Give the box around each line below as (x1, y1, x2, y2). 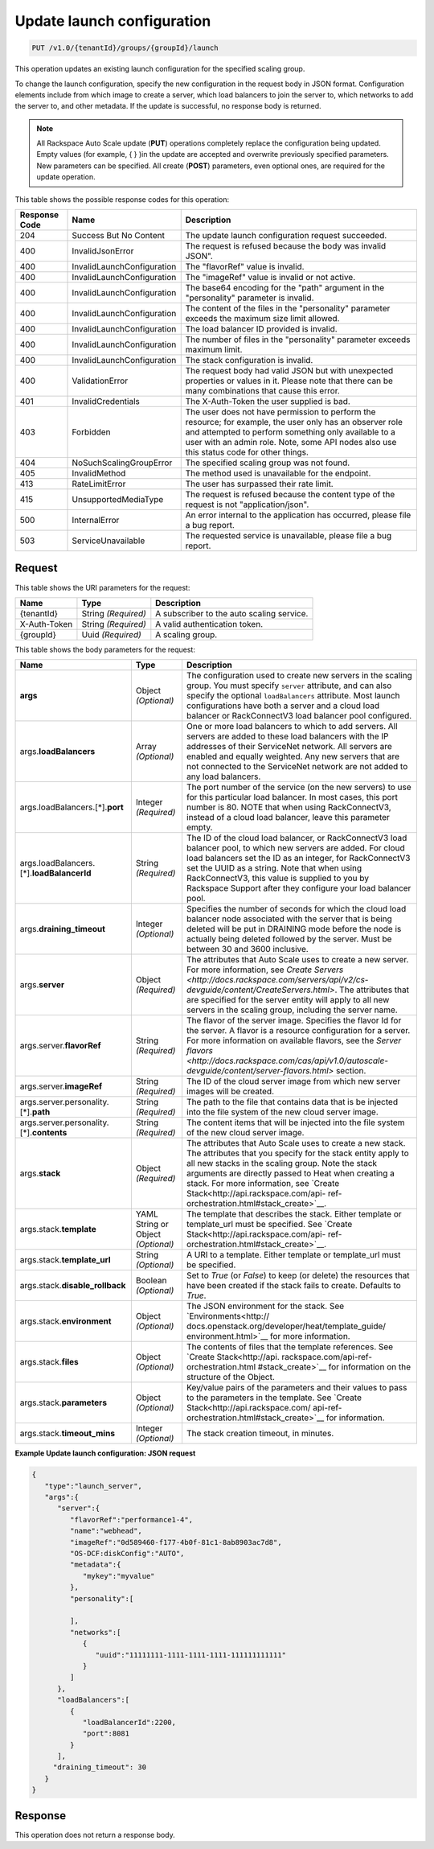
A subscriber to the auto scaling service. (155, 607, 309, 619)
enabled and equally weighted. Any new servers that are (186, 751, 400, 762)
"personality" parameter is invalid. (185, 292, 314, 303)
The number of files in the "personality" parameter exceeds (185, 334, 411, 345)
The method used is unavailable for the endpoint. (185, 467, 371, 479)
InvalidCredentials (72, 396, 141, 407)
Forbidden (72, 426, 112, 438)
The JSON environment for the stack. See (186, 1300, 345, 1312)
